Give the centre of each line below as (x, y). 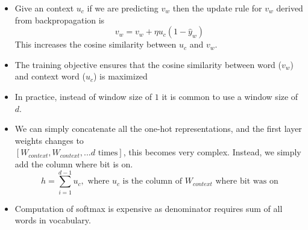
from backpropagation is (60, 20)
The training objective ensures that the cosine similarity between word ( (148, 64)
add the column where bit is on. (74, 163)
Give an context (44, 8)
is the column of (152, 182)
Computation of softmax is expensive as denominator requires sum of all (149, 208)
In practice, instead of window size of (83, 96)
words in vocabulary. (53, 220)
